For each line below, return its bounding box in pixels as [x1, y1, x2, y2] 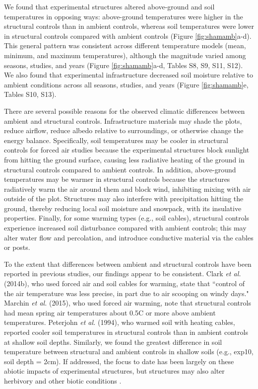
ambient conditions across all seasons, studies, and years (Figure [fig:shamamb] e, [4, 79, 249, 89]
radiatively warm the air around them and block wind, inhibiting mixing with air [4, 183, 251, 194]
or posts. [4, 242, 30, 252]
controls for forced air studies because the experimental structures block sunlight [4, 145, 250, 155]
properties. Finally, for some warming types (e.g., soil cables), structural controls [4, 213, 250, 223]
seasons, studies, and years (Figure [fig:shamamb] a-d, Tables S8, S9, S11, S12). [4, 60, 243, 70]
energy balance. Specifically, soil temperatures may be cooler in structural [4, 135, 228, 145]
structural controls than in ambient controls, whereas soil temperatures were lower [4, 21, 254, 31]
